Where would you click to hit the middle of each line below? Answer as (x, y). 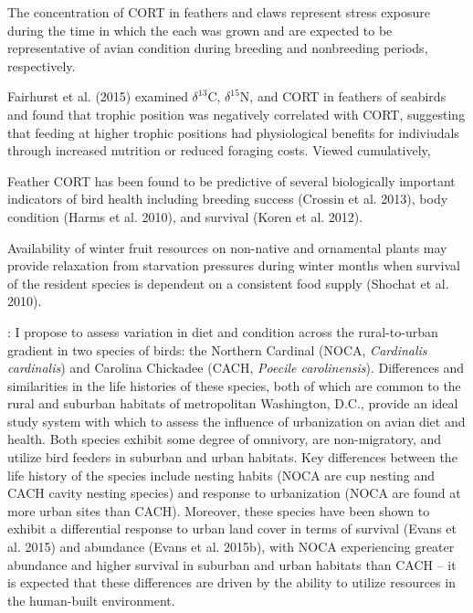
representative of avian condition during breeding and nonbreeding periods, (218, 48)
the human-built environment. (91, 600)
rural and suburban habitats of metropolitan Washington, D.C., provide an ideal (233, 403)
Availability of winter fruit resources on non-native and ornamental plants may (227, 247)
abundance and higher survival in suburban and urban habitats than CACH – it (232, 564)
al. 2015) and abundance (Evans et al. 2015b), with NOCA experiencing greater (231, 547)
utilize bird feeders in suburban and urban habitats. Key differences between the (232, 457)
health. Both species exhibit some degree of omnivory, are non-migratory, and (225, 439)
